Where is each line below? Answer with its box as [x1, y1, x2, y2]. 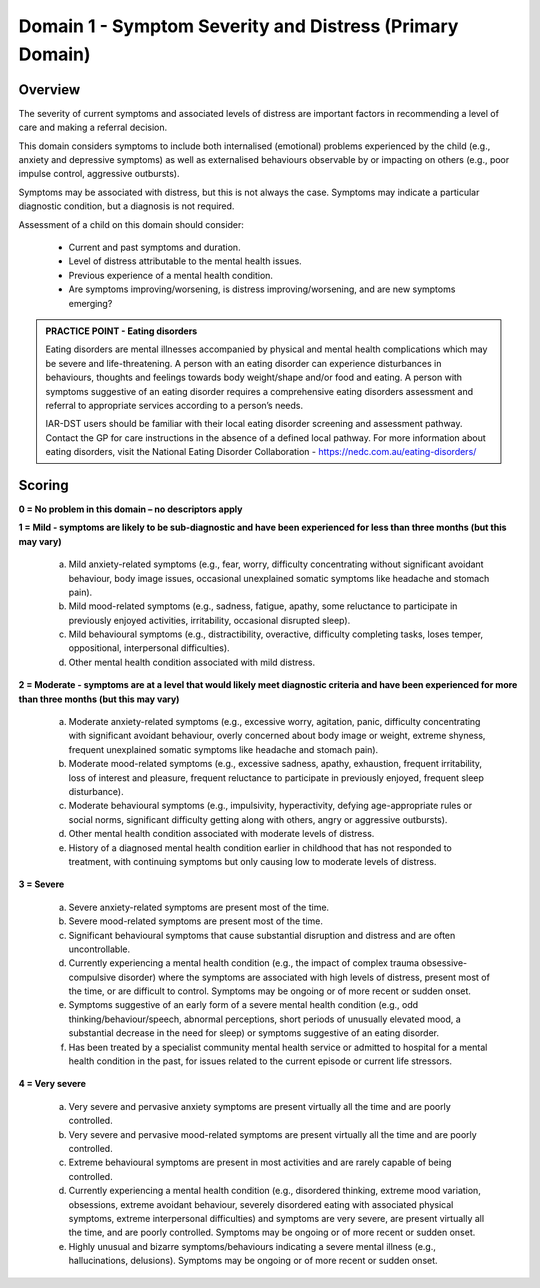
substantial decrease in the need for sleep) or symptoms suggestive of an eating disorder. [68, 1027, 440, 1039]
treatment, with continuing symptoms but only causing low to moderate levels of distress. [68, 855, 437, 867]
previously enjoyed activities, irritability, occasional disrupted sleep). [68, 614, 351, 626]
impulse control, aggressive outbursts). [18, 168, 180, 180]
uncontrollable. [68, 943, 131, 955]
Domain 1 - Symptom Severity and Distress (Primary [18, 15, 459, 37]
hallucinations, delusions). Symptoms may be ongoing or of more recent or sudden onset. [68, 1255, 439, 1267]
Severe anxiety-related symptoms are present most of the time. [68, 901, 330, 913]
